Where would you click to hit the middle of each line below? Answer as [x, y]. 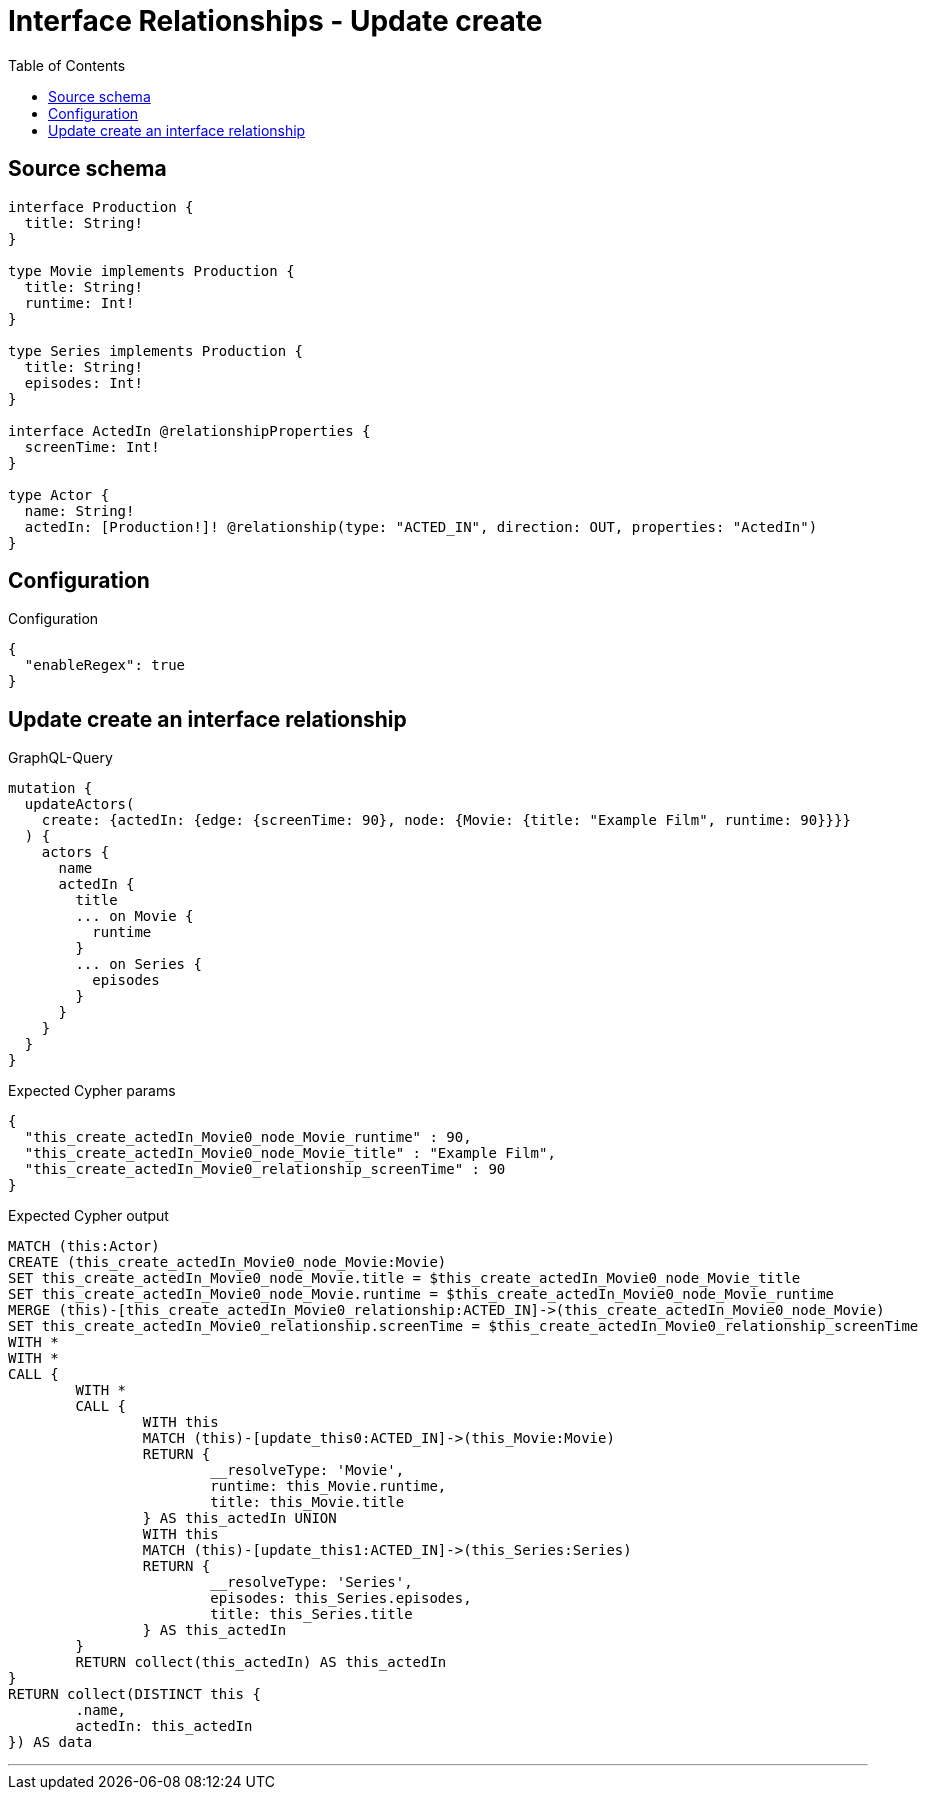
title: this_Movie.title [307, 1502]
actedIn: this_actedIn [164, 1726]
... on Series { [138, 964]
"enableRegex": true [105, 665]
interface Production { [101, 206]
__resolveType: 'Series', [311, 1582]
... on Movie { [134, 916]
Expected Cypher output [88, 1216]
